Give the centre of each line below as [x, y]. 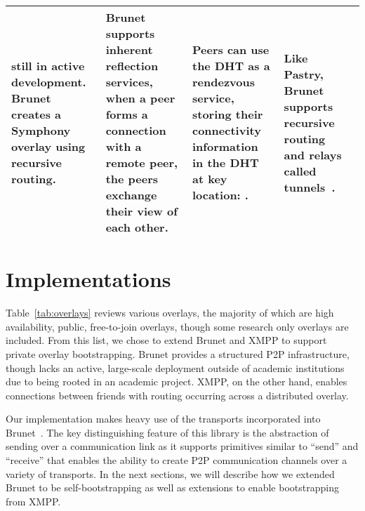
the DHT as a [231, 66]
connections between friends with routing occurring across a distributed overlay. [177, 395]
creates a [36, 114]
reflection [132, 66]
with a [124, 146]
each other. [137, 227]
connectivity [226, 130]
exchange [131, 195]
